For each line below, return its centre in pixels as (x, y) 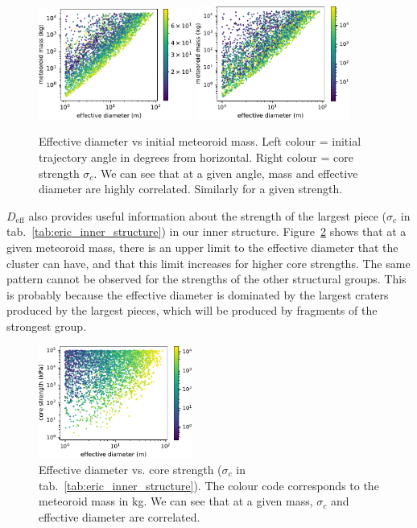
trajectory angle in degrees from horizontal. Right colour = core (196, 157)
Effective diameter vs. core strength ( (130, 470)
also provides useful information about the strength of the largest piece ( (208, 215)
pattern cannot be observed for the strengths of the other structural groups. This (206, 279)
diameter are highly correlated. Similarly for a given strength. (191, 189)
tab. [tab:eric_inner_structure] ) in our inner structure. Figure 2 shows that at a (206, 231)
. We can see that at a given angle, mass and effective (226, 173)
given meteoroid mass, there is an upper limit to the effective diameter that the (202, 248)
